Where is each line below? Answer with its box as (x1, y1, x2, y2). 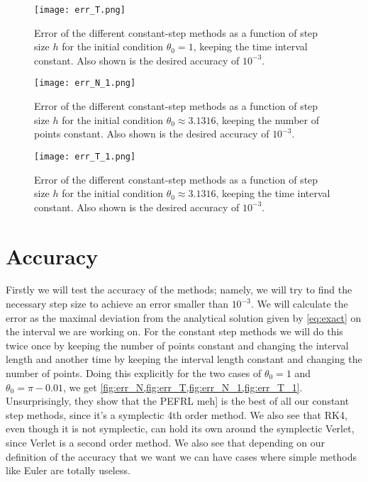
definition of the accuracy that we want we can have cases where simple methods (6, 449, 357, 464)
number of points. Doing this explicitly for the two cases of (6, 366, 262, 380)
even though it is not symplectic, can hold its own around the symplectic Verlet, (6, 421, 355, 436)
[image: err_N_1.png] (34, 78, 136, 89)
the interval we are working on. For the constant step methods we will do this (6, 324, 343, 339)
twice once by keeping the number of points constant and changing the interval (6, 337, 349, 352)
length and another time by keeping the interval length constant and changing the (6, 352, 362, 366)
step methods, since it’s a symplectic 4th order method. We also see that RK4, (6, 407, 347, 422)
